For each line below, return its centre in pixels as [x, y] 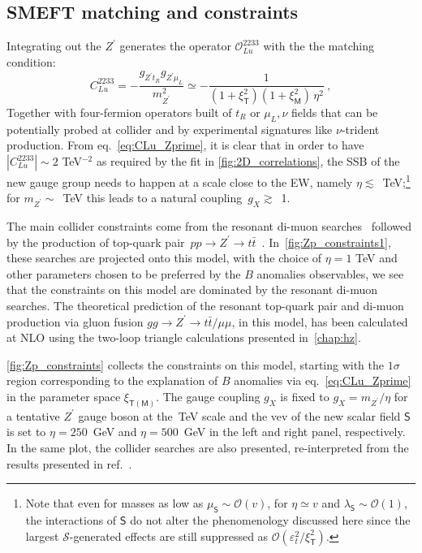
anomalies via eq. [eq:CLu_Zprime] [323, 380]
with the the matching [319, 46]
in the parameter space [64, 396]
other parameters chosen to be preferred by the [124, 273]
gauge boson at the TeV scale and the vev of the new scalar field [239, 415]
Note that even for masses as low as [114, 503]
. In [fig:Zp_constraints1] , [326, 242]
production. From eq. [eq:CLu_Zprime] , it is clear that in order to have [185, 145]
